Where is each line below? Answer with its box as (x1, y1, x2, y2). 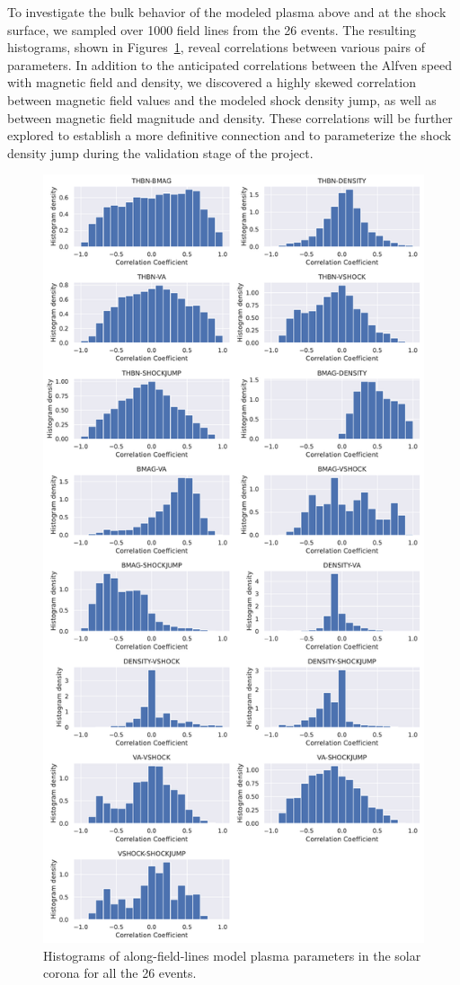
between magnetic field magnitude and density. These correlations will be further (7, 108, 453, 127)
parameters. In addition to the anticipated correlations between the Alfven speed (7, 55, 453, 74)
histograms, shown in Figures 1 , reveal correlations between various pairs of (7, 38, 425, 57)
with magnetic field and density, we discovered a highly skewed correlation (7, 73, 416, 92)
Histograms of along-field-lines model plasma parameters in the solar (43, 945, 421, 964)
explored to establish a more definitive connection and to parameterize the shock (7, 126, 452, 145)
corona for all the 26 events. (43, 963, 197, 982)
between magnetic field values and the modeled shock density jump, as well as (7, 90, 437, 109)
